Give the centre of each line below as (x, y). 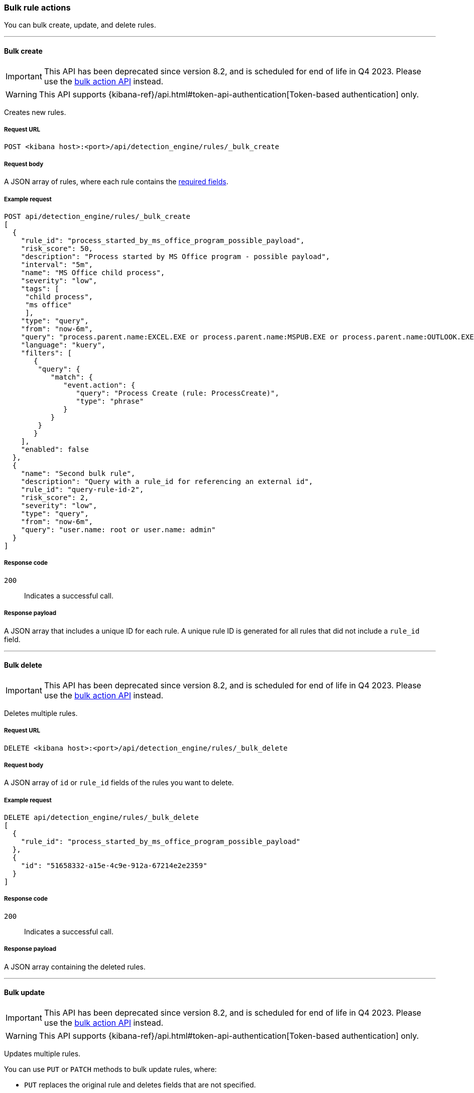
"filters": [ (46, 353)
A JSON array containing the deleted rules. (75, 966)
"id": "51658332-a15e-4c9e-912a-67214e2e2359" (114, 866)
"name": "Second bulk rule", (78, 473)
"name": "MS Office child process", (93, 272)
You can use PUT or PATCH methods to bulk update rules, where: (110, 1069)
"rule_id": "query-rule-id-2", (82, 489)
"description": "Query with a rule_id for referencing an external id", (167, 481)
